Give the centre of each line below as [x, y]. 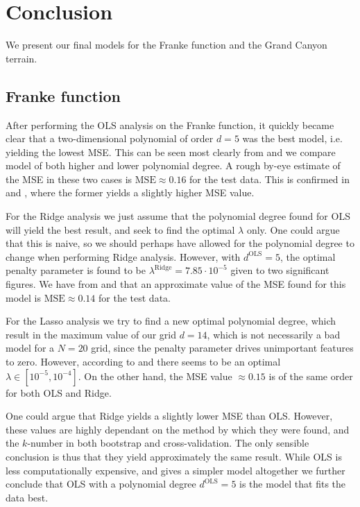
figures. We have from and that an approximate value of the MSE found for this [176, 284]
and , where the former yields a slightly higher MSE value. [130, 192]
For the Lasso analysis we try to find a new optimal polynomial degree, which [171, 321]
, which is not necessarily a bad [274, 334]
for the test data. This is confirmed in [269, 179]
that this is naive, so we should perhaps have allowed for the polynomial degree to [180, 243]
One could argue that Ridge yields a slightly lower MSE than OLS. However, [169, 416]
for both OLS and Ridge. [59, 392]
